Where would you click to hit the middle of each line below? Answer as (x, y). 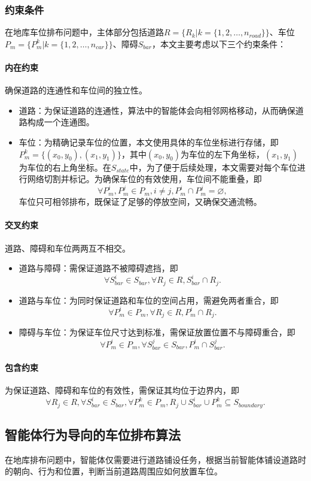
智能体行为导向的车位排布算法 (93, 434)
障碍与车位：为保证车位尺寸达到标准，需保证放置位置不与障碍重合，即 (157, 332)
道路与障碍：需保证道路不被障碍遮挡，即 (98, 268)
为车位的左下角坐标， (222, 154)
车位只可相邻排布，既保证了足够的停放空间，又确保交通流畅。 (140, 202)
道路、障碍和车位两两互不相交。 (68, 248)
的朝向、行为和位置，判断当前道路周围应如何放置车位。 (114, 471)
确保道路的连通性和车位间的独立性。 (76, 90)
